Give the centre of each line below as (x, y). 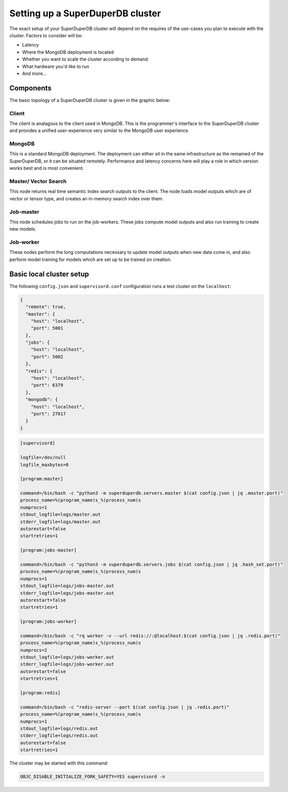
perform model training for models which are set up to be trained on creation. (91, 259)
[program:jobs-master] (48, 550)
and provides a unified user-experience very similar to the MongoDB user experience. (99, 130)
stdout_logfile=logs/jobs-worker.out (67, 657)
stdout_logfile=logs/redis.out (59, 728)
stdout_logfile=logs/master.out (61, 514)
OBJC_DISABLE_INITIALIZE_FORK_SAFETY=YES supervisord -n (93, 777)
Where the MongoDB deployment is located (68, 52)
